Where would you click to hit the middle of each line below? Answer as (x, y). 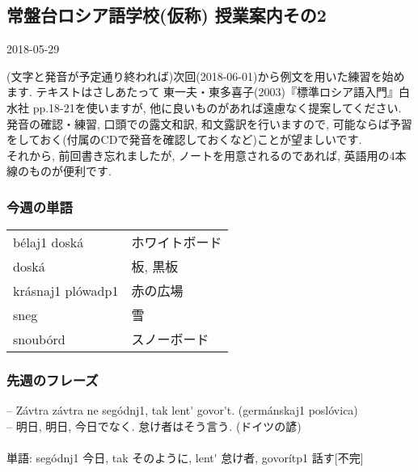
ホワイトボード (177, 242)
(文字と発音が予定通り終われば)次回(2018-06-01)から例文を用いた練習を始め (206, 76)
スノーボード (170, 339)
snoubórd (39, 339)
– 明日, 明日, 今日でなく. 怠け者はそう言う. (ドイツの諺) (154, 426)
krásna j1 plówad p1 (66, 290)
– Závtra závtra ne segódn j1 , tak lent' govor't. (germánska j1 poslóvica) (182, 410)
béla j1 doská (49, 242)
